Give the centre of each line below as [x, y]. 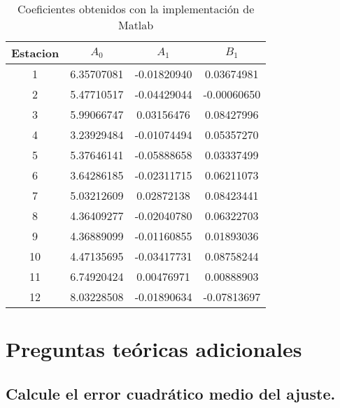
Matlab [136, 25]
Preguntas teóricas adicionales [154, 349]
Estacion [35, 53]
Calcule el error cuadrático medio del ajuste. [171, 393]
